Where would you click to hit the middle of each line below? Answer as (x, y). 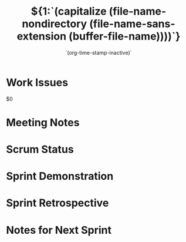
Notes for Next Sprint (59, 230)
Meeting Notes (43, 122)
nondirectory (55, 24)
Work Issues (37, 83)
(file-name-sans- (132, 24)
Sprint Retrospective (58, 203)
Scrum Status (40, 149)
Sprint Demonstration (60, 177)
